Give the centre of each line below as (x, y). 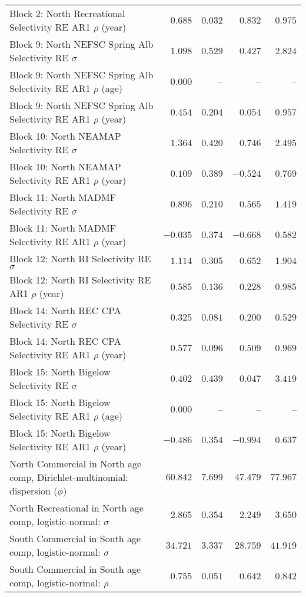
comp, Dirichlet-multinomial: (69, 477)
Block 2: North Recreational (67, 13)
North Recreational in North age (76, 508)
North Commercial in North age (76, 464)
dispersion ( (34, 491)
